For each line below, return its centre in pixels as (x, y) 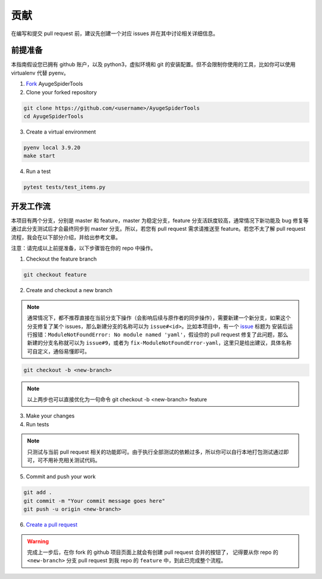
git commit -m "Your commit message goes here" (94, 501)
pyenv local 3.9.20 (52, 147)
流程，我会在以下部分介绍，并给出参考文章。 (66, 237)
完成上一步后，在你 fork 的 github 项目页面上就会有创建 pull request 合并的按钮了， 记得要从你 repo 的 (153, 552)
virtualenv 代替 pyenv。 (40, 73)
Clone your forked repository (61, 92)
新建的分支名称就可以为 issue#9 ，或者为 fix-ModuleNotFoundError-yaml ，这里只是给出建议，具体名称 (159, 343)
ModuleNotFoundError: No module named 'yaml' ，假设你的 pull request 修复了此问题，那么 (168, 335)
